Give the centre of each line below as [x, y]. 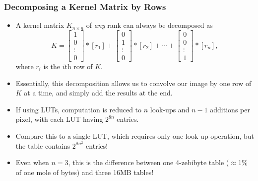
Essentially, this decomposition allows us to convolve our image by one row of [133, 83]
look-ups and [170, 109]
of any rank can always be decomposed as [149, 25]
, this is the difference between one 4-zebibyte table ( [149, 162]
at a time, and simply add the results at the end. [98, 93]
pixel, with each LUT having [59, 119]
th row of [79, 66]
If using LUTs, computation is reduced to [79, 109]
